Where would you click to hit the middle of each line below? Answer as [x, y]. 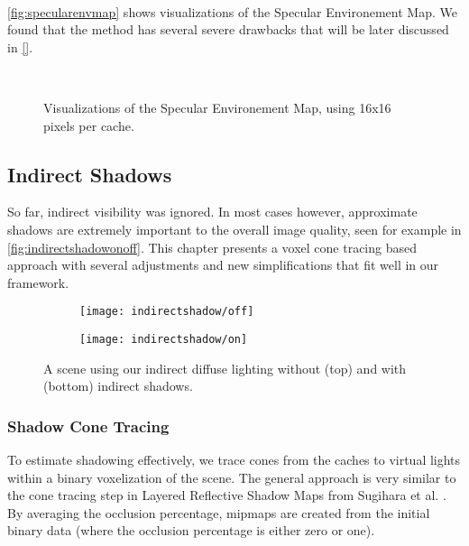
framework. [38, 282]
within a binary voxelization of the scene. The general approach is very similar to [232, 477]
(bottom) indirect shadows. [118, 386]
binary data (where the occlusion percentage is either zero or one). [191, 530]
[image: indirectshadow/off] [167, 312]
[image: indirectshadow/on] [164, 339]
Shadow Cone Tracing [88, 426]
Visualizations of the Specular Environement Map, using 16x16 [217, 107]
